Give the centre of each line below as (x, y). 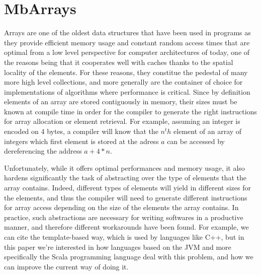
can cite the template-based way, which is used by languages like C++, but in (124, 237)
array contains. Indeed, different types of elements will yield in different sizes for (127, 188)
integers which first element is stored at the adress (81, 141)
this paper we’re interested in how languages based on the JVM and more (118, 247)
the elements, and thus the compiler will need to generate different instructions (126, 197)
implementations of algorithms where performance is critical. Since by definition (127, 91)
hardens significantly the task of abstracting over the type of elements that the (125, 178)
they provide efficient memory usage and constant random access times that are (127, 42)
